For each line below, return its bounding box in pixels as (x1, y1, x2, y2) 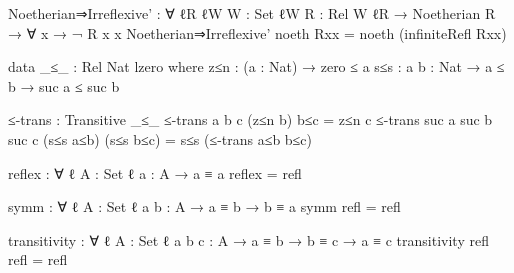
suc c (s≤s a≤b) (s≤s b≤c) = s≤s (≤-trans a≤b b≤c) (8, 128, 312, 149)
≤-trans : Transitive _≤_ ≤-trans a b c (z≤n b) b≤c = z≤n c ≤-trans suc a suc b (8, 109, 493, 130)
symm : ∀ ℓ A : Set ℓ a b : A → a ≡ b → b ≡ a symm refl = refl (8, 196, 401, 217)
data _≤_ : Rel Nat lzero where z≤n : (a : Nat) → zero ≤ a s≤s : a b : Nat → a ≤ (8, 56, 505, 77)
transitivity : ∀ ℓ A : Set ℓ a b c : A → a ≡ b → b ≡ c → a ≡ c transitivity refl (8, 229, 489, 250)
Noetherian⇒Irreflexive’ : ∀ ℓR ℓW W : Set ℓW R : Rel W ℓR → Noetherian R (8, 3, 496, 23)
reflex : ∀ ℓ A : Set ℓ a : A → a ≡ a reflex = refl (8, 162, 302, 183)
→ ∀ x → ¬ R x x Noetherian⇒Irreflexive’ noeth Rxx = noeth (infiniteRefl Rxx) (8, 22, 507, 43)
